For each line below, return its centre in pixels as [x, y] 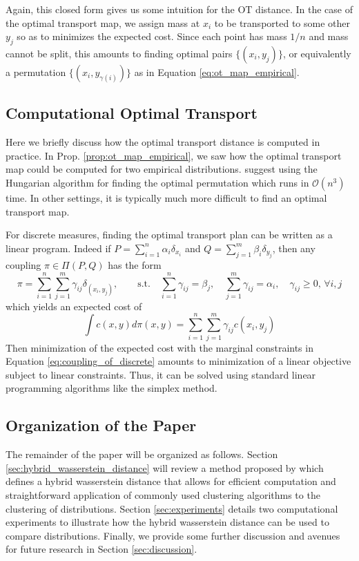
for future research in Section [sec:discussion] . [101, 549]
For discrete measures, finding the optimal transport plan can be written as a [169, 235]
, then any [294, 248]
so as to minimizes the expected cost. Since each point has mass [152, 36]
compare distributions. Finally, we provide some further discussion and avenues [173, 535]
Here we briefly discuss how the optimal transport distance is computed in [163, 142]
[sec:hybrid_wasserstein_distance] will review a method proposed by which [165, 467]
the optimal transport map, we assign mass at [103, 22]
